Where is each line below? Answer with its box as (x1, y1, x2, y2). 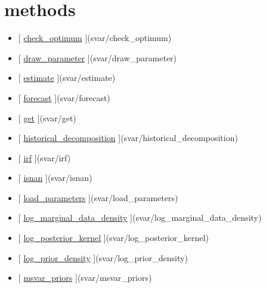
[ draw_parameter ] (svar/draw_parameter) (18, 51, 177, 64)
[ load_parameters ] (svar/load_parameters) (18, 191, 178, 204)
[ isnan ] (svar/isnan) (18, 171, 92, 184)
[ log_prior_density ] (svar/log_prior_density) (18, 251, 188, 264)
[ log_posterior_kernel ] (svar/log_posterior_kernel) (18, 231, 209, 244)
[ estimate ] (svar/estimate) (18, 71, 116, 84)
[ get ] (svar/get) (18, 111, 76, 124)
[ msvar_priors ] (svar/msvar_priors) (18, 271, 152, 284)
